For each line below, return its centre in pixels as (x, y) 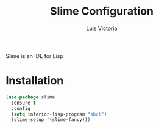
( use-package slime (30, 97)
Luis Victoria (102, 28)
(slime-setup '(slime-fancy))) (51, 120)
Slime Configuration (102, 11)
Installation (35, 81)
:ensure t (23, 103)
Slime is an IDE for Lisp (34, 56)
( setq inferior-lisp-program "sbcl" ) (59, 114)
